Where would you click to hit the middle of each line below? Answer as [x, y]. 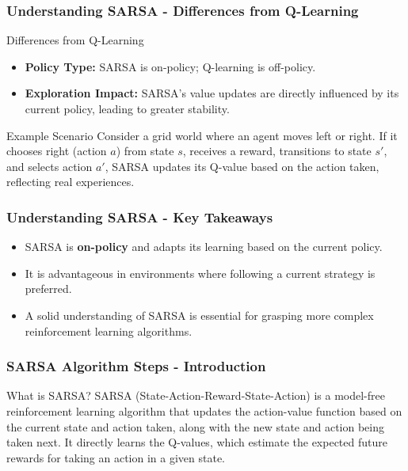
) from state [145, 151]
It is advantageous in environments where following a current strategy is [200, 273]
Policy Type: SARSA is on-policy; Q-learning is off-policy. [170, 66]
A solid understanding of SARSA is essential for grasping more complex [199, 315]
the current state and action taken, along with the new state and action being [196, 426]
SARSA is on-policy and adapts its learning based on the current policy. [204, 247]
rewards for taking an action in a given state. [116, 457]
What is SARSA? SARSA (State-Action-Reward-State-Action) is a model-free [196, 395]
